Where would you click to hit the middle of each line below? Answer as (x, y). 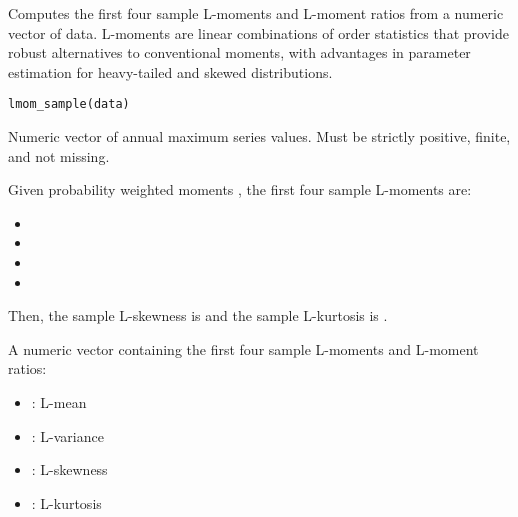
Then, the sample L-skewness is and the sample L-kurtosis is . (198, 315)
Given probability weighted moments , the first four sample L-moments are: (240, 189)
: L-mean (59, 401)
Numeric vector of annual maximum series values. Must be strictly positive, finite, (259, 136)
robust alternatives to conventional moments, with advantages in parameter (239, 52)
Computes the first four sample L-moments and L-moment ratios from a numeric (256, 13)
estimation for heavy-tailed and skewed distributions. (170, 71)
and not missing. (59, 155)
